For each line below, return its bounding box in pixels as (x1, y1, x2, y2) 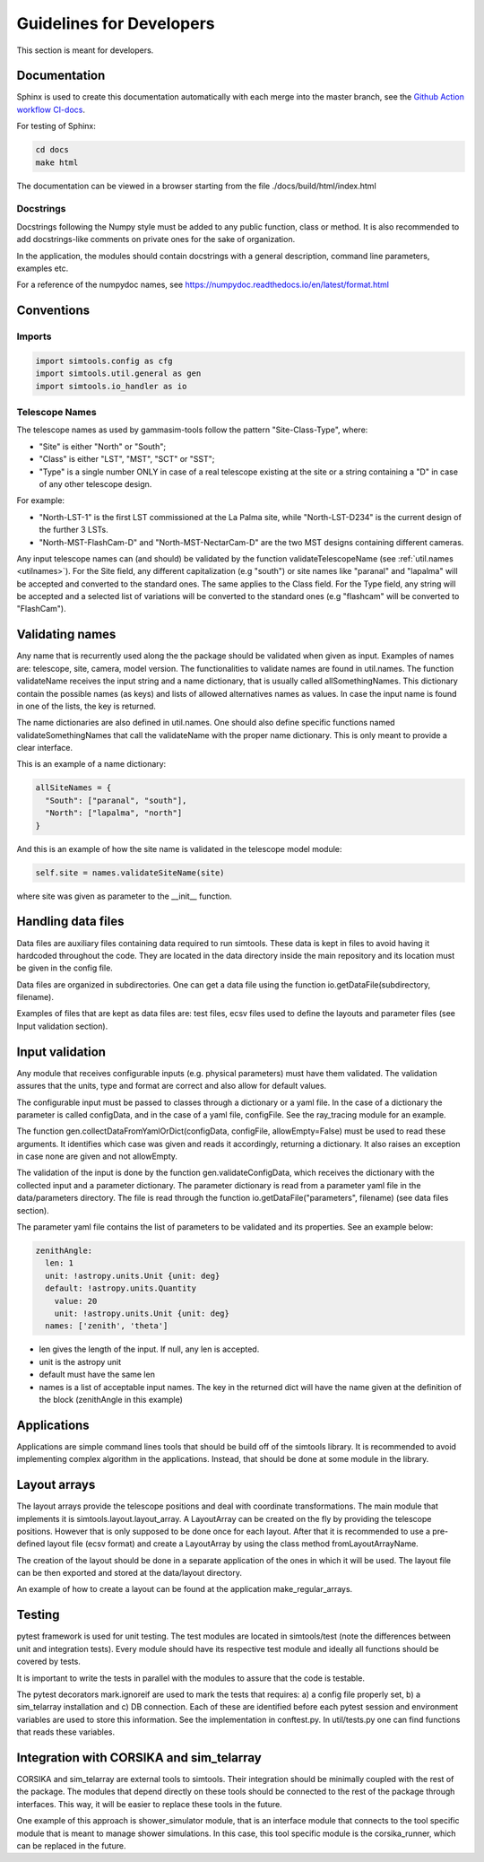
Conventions (16, 303, 91, 318)
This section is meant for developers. (16, 45, 154, 56)
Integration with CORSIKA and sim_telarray (16, 1750, 262, 1765)
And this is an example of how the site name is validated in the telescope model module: (16, 843, 342, 854)
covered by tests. (16, 1656, 81, 1667)
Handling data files (16, 914, 125, 929)
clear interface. (16, 743, 73, 753)
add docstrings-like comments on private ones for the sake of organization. (16, 234, 296, 245)
